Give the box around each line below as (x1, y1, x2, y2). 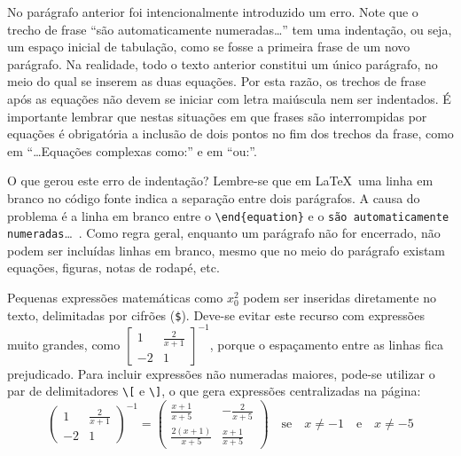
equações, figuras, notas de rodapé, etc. (7, 258, 220, 277)
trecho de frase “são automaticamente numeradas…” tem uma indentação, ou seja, (7, 20, 452, 38)
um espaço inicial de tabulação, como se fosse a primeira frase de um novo (7, 37, 410, 56)
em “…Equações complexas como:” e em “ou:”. (7, 141, 257, 160)
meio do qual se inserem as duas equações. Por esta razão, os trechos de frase (7, 72, 426, 90)
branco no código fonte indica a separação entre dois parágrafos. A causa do (7, 188, 420, 207)
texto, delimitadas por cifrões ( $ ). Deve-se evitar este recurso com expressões (7, 305, 425, 324)
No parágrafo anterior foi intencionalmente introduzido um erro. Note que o (7, 3, 418, 20)
